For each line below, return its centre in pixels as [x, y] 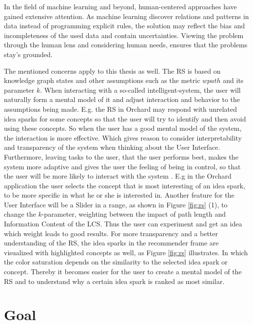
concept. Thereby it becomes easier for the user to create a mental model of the [123, 272]
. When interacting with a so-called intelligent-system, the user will [140, 90]
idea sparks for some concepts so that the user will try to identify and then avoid [125, 118]
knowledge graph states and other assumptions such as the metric [102, 80]
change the [20, 214]
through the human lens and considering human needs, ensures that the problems [126, 45]
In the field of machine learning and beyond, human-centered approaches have [120, 6]
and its [233, 80]
